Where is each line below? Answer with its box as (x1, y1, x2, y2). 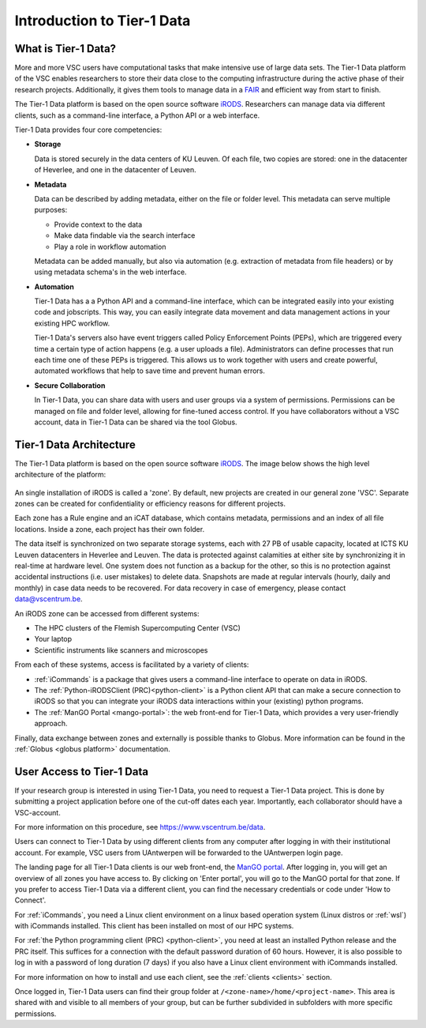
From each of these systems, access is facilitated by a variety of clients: (14, 660, 249, 669)
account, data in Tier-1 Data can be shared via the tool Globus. (34, 417, 237, 427)
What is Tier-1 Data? (14, 42, 117, 55)
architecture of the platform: (14, 470, 106, 480)
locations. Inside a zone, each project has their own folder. (14, 524, 205, 533)
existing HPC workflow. (34, 318, 110, 328)
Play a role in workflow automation (54, 242, 166, 251)
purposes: (34, 205, 68, 215)
